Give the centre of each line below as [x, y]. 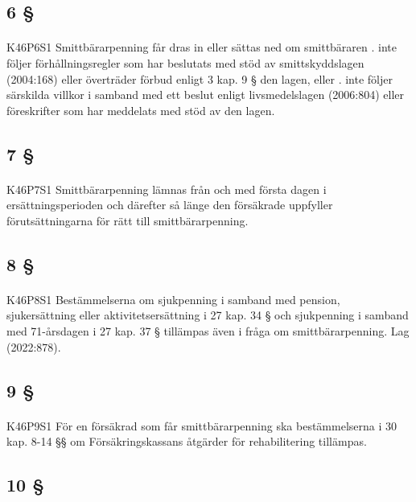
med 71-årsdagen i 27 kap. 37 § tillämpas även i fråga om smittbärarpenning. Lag [208, 331]
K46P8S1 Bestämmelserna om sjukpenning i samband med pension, [173, 299]
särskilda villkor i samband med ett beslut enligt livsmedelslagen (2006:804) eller [206, 95]
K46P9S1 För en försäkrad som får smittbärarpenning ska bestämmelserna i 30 [202, 425]
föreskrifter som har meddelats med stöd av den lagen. [141, 110]
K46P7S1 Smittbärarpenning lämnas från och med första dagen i [167, 189]
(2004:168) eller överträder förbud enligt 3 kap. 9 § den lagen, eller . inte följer [200, 78]
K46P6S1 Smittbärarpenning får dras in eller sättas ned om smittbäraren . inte [202, 47]
